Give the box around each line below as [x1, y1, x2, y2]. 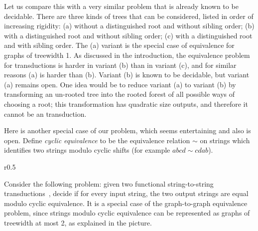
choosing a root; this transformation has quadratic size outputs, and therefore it [4, 98, 248, 109]
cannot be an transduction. [4, 108, 87, 119]
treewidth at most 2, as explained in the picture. [4, 217, 152, 228]
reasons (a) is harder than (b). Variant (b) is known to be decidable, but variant [4, 69, 250, 80]
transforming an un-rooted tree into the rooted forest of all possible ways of [4, 89, 235, 99]
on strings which [200, 135, 250, 145]
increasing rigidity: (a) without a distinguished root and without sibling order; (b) [4, 20, 255, 31]
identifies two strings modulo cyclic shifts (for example [4, 145, 170, 155]
